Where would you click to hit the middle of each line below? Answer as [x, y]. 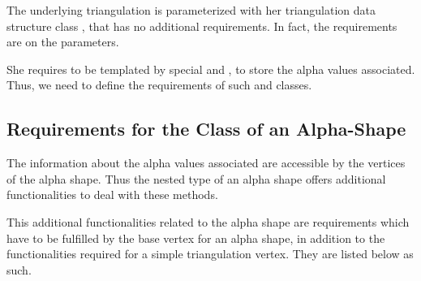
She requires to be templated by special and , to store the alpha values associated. [211, 69]
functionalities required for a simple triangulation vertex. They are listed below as [210, 254]
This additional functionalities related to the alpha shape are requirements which [208, 221]
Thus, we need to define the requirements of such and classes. [159, 85]
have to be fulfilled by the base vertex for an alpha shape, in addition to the [196, 238]
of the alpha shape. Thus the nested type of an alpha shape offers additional [196, 178]
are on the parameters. [63, 42]
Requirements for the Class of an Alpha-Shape [206, 129]
